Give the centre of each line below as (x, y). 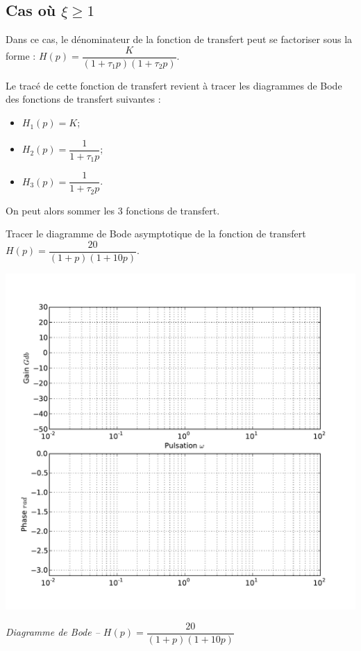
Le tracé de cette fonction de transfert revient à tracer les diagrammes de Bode (174, 85)
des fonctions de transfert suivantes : (83, 99)
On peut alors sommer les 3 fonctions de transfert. (113, 210)
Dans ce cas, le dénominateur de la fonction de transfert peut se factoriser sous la (179, 39)
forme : (21, 56)
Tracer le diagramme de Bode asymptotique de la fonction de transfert (156, 234)
